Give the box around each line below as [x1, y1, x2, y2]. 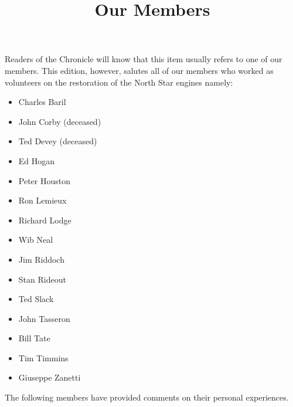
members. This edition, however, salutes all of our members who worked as [5, 64, 274, 76]
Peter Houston [18, 174, 70, 186]
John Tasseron [18, 312, 70, 324]
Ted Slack [18, 293, 54, 305]
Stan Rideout [18, 273, 66, 285]
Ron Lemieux [18, 194, 67, 206]
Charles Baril [18, 96, 66, 108]
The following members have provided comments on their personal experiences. [5, 391, 289, 403]
